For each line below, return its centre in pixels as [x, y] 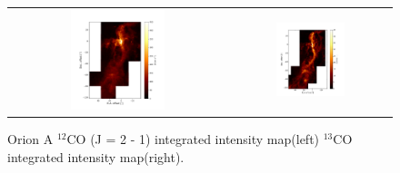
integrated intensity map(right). [96, 156]
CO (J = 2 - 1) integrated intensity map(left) [193, 139]
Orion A [30, 139]
